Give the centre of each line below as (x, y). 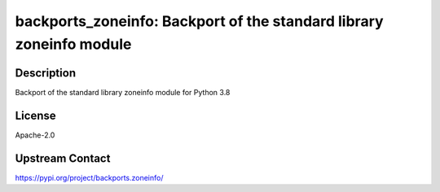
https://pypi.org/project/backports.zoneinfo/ (89, 177)
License (35, 115)
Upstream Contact (63, 158)
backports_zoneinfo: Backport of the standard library (199, 21)
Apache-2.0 (35, 135)
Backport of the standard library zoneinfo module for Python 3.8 (123, 92)
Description (46, 73)
